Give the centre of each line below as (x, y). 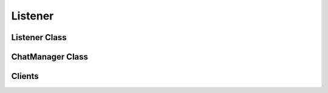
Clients (25, 76)
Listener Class (39, 37)
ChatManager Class (50, 57)
